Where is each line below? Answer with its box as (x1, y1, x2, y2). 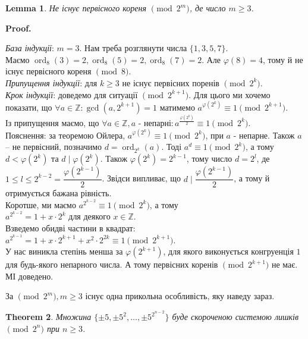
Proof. (5, 21, 32, 34)
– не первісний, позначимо (5, 140, 102, 153)
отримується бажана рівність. (5, 187, 112, 199)
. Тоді (161, 140, 182, 153)
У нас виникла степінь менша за (5, 245, 123, 258)
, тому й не (263, 53, 303, 65)
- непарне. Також (233, 128, 295, 141)
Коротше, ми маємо (5, 198, 76, 211)
